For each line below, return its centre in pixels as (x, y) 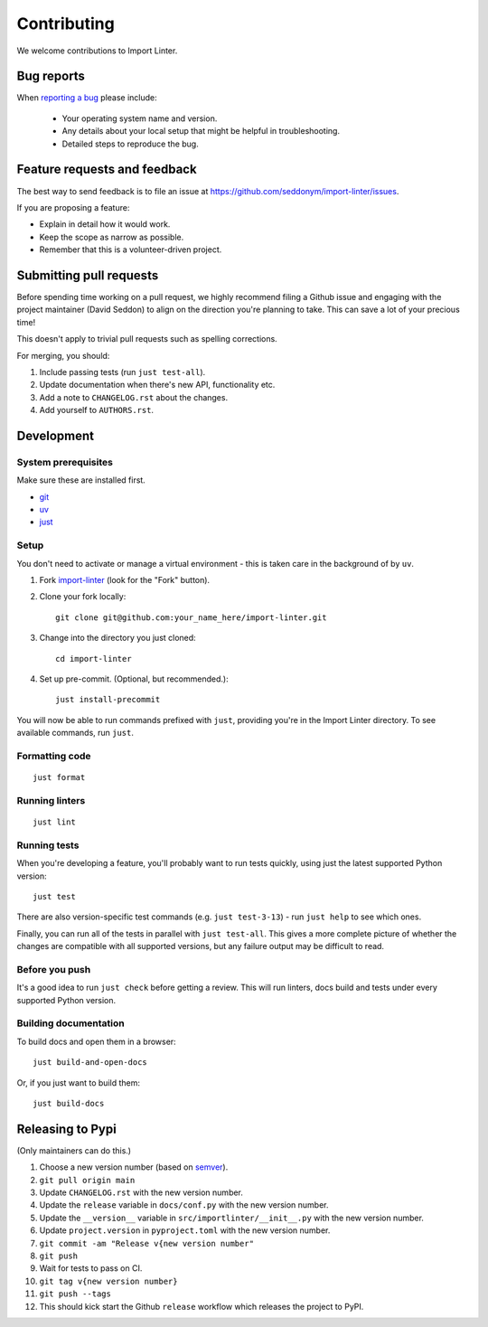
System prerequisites (65, 462)
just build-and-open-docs (90, 1063)
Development (56, 435)
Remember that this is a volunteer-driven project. (131, 249)
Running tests (48, 845)
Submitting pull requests (88, 275)
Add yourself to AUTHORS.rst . (96, 410)
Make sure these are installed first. (81, 480)
